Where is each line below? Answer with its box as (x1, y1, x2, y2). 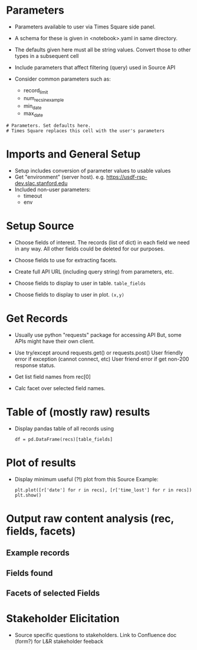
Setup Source (6, 220, 74, 233)
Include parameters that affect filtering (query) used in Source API (14, 63, 176, 71)
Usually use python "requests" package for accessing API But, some (14, 331, 182, 338)
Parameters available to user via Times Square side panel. (14, 23, 156, 30)
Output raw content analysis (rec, (6, 512, 174, 525)
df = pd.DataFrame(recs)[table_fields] (14, 436, 113, 442)
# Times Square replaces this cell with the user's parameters (6, 128, 165, 134)
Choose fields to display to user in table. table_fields (14, 279, 146, 287)
